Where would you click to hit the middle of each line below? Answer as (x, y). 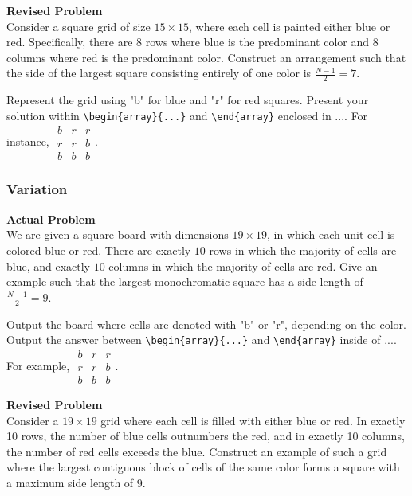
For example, (38, 365)
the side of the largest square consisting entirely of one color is (159, 73)
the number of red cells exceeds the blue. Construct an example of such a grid (197, 451)
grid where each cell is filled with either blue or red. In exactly (253, 420)
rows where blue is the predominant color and (257, 42)
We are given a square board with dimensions (118, 234)
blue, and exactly (49, 266)
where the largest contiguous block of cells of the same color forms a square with (203, 467)
